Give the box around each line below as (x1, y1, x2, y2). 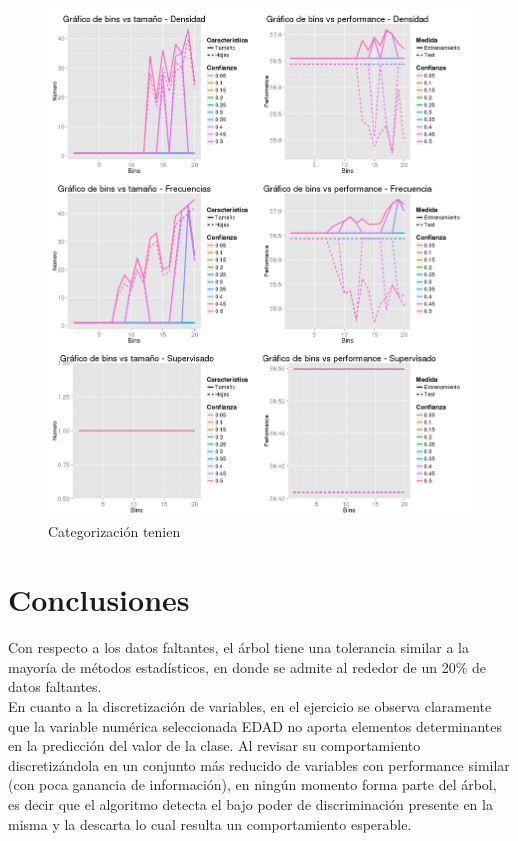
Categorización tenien (48, 520, 181, 541)
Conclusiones (8, 579, 190, 620)
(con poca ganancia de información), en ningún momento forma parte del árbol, (8, 774, 497, 795)
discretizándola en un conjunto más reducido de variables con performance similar (8, 754, 510, 775)
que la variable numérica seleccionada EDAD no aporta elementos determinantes (8, 715, 503, 736)
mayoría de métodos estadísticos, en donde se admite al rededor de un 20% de (8, 656, 487, 677)
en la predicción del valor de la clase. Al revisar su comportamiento (8, 735, 421, 756)
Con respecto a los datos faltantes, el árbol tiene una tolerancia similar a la (8, 637, 469, 658)
